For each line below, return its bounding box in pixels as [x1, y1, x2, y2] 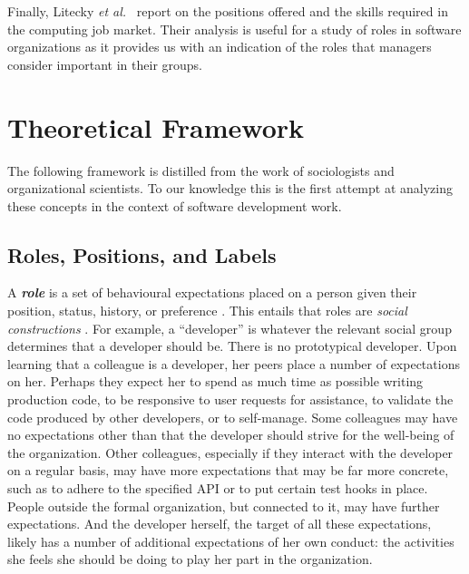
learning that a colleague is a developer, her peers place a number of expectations [7, 354, 460, 373]
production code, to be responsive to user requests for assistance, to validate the [7, 390, 454, 409]
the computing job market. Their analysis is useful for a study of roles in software [7, 19, 462, 38]
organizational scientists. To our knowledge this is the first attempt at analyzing [7, 179, 453, 198]
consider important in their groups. [7, 54, 203, 73]
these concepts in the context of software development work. [7, 196, 342, 215]
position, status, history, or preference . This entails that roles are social [7, 301, 407, 320]
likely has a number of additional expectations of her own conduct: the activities [7, 531, 454, 550]
